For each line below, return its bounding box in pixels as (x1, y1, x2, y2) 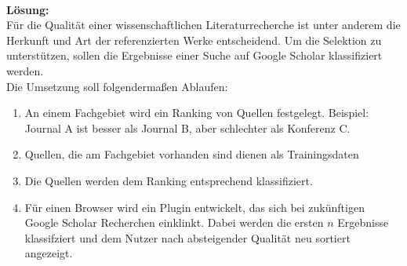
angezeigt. (24, 245, 73, 261)
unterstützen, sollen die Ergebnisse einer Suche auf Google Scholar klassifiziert (6, 47, 383, 64)
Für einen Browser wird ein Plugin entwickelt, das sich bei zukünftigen (24, 199, 365, 215)
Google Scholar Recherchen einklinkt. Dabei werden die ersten (24, 214, 324, 231)
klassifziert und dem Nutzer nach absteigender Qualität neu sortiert (24, 229, 351, 246)
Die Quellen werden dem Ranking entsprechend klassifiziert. (24, 172, 313, 188)
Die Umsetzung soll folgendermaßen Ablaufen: (6, 78, 228, 94)
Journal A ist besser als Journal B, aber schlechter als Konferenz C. (24, 119, 351, 136)
